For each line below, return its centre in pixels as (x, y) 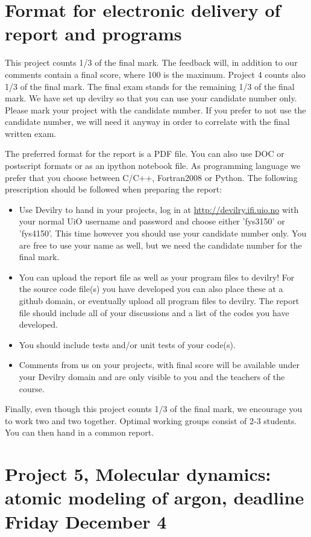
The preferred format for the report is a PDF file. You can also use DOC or (145, 154)
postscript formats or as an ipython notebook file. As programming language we (153, 166)
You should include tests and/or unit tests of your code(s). (127, 344)
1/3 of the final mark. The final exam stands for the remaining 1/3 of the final (150, 86)
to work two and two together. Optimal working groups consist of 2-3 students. (151, 420)
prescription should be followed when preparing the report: (114, 189)
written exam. (31, 133)
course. (32, 388)
